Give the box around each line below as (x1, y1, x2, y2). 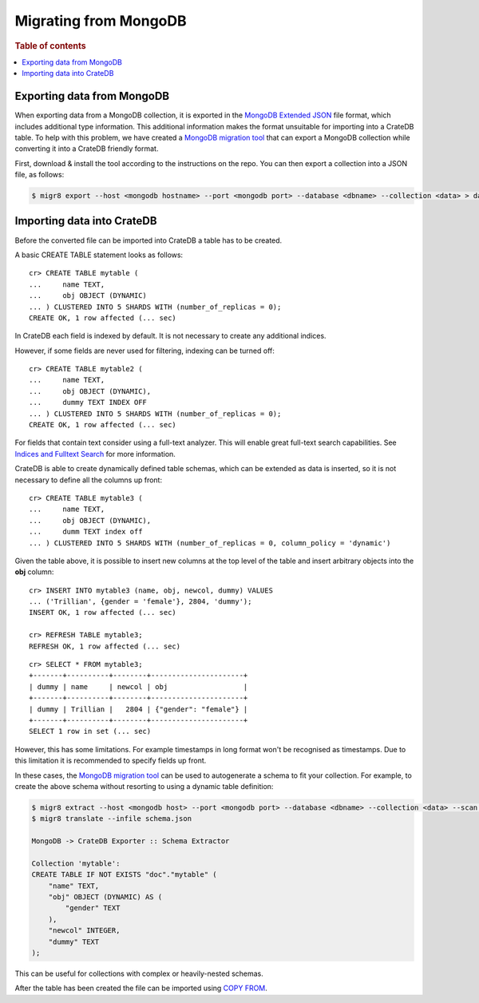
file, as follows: (14, 170, 65, 180)
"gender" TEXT (65, 903, 121, 913)
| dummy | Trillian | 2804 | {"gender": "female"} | (29, 704, 248, 714)
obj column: (14, 567, 54, 577)
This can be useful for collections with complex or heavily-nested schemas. (14, 969, 263, 978)
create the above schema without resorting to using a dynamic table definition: (14, 781, 274, 791)
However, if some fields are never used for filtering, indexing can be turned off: (14, 346, 275, 355)
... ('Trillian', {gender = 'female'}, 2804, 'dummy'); (29, 597, 252, 606)
